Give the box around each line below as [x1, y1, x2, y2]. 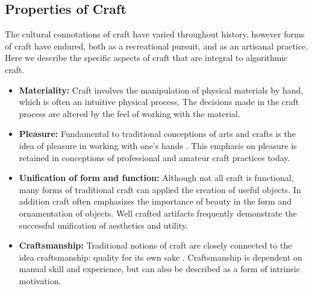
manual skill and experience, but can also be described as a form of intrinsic [19, 262, 300, 275]
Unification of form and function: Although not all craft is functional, [19, 171, 294, 184]
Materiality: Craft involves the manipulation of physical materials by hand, [19, 83, 304, 96]
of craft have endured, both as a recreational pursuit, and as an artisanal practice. [5, 39, 308, 52]
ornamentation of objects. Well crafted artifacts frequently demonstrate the [19, 206, 297, 219]
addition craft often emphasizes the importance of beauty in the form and [19, 195, 292, 208]
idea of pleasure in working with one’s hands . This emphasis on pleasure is [19, 139, 297, 151]
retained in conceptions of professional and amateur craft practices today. [19, 151, 290, 164]
